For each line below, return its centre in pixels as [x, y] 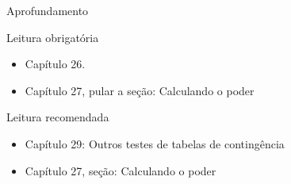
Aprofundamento [48, 10]
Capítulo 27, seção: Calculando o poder [121, 170]
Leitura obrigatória [53, 37]
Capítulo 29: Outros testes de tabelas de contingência [155, 143]
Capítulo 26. [55, 64]
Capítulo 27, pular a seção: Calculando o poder [140, 90]
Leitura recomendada [58, 117]
